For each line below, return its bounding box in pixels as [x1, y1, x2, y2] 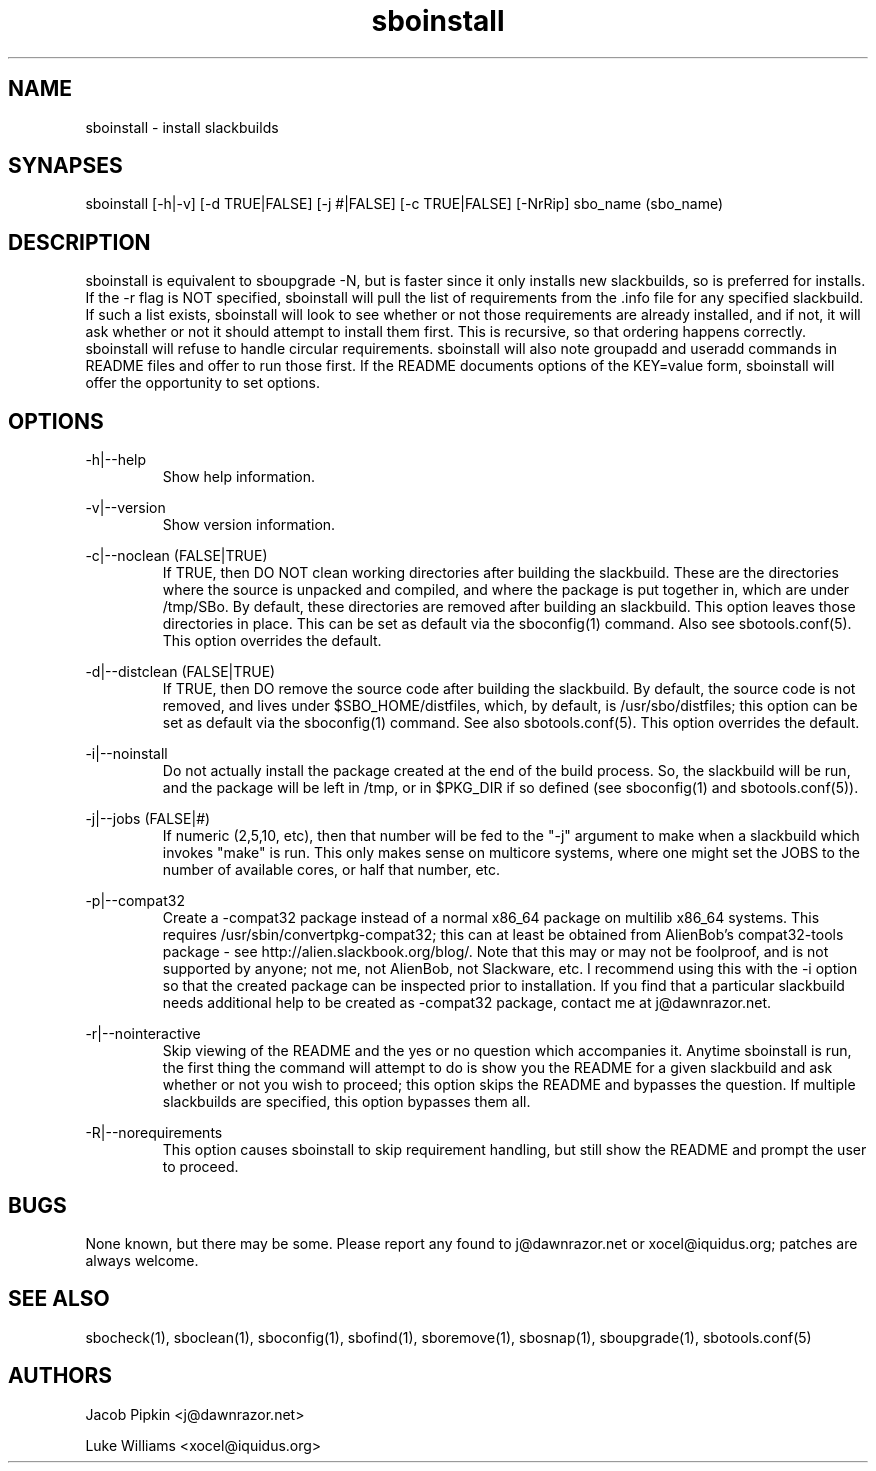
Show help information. [162, 468, 316, 486]
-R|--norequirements [85, 1124, 223, 1142]
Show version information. [162, 516, 336, 534]
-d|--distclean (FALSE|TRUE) [85, 663, 276, 681]
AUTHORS [8, 1363, 113, 1389]
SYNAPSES [8, 153, 123, 179]
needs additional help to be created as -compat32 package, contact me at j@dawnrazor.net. [162, 994, 772, 1012]
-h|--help [85, 451, 147, 469]
